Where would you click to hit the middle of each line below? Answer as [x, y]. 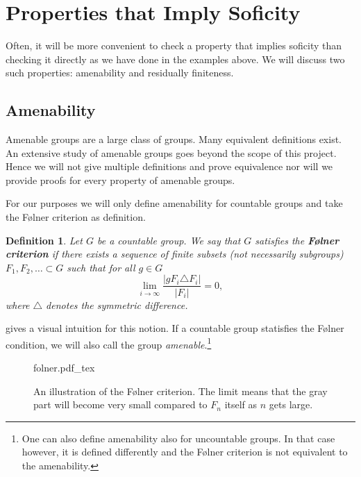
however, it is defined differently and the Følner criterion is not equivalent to [185, 452]
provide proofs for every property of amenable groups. [120, 179]
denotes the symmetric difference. [117, 304]
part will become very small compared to [120, 404]
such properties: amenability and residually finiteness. [120, 73]
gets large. [291, 404]
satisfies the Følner [297, 240]
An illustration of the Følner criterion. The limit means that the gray [180, 391]
